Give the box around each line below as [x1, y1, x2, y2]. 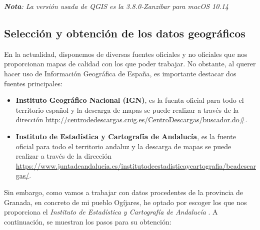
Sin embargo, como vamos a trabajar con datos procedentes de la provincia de [4, 187, 243, 197]
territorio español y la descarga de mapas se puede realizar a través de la [15, 104, 239, 115]
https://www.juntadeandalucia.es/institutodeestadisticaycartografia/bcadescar [15, 160, 256, 171]
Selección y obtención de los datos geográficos [4, 25, 245, 40]
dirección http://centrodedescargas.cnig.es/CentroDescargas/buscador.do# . [15, 114, 247, 125]
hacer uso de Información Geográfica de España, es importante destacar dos [4, 68, 236, 78]
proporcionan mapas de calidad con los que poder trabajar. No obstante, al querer [4, 58, 256, 69]
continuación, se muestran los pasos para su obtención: [4, 216, 171, 227]
